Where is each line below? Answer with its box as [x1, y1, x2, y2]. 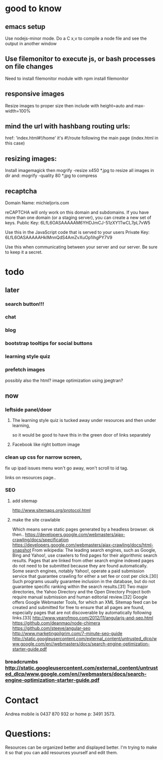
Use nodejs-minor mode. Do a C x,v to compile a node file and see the [5, 35, 147, 41]
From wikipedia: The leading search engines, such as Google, [32, 547, 157, 553]
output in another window [5, 41, 57, 47]
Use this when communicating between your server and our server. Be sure [5, 244, 158, 250]
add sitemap [12, 498, 38, 504]
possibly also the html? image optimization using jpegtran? [5, 377, 123, 383]
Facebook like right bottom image [12, 441, 80, 447]
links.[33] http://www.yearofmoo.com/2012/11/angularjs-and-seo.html [12, 614, 153, 620]
